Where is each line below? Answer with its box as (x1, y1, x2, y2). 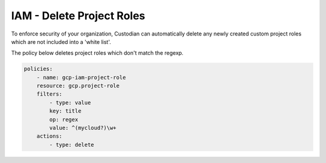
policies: (24, 66, 53, 72)
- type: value (49, 99, 91, 106)
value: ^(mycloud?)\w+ (49, 125, 117, 132)
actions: (36, 133, 63, 140)
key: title (49, 108, 81, 114)
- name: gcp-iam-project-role (36, 74, 126, 81)
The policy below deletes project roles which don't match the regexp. (11, 49, 184, 57)
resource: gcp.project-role (36, 82, 120, 90)
